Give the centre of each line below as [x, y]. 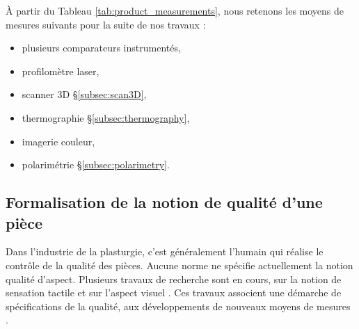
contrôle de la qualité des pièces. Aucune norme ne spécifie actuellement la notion [179, 265]
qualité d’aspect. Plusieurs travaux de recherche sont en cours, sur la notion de [174, 279]
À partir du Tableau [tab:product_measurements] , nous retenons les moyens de [175, 10]
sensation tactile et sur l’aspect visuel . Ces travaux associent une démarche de [174, 292]
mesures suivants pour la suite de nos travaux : [106, 24]
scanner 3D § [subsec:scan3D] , [84, 94]
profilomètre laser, [61, 71]
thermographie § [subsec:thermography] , [106, 117]
